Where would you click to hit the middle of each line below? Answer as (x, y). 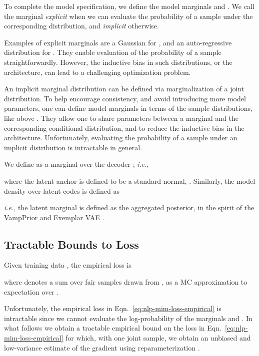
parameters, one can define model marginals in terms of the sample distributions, (128, 108)
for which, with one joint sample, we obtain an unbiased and (158, 338)
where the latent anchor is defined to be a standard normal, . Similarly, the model (130, 180)
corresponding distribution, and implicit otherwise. (81, 26)
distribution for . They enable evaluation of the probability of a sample (113, 52)
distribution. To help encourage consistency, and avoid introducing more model (125, 98)
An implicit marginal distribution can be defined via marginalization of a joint (124, 89)
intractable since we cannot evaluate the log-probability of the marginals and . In (128, 318)
